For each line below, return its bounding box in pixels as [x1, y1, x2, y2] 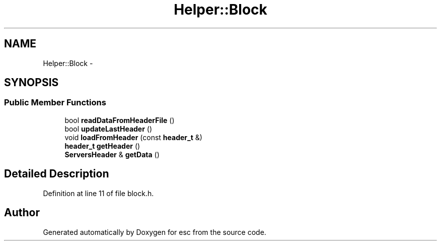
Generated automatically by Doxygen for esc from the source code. [43, 227, 266, 236]
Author [4, 206, 40, 219]
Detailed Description [4, 167, 109, 180]
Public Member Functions [4, 97, 106, 108]
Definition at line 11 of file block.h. [43, 189, 154, 198]
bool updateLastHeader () [64, 124, 153, 133]
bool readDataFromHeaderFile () [64, 115, 175, 125]
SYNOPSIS [4, 76, 59, 89]
